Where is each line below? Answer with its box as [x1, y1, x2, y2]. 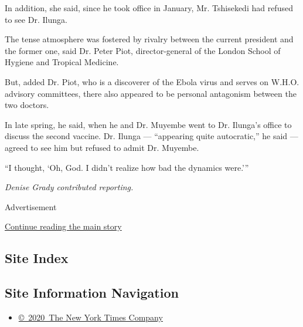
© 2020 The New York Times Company [18, 311, 163, 323]
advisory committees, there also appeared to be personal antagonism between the [5, 87, 297, 99]
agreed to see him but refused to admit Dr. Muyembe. [5, 141, 199, 153]
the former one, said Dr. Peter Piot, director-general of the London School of [5, 44, 281, 56]
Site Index [5, 249, 69, 267]
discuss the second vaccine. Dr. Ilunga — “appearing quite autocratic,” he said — [5, 130, 298, 142]
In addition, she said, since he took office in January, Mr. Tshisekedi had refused [5, 2, 293, 14]
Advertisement [5, 200, 57, 213]
